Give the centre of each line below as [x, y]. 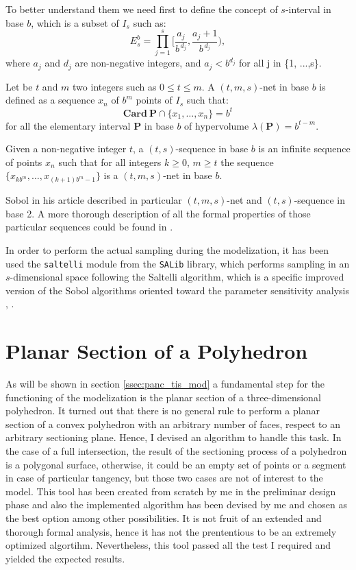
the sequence [247, 162]
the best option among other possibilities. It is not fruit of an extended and [164, 518]
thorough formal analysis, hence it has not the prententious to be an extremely [171, 531]
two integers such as [115, 86]
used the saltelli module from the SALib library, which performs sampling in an [178, 263]
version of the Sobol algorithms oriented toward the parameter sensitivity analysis [177, 290]
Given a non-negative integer [66, 149]
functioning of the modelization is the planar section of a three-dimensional [163, 397]
